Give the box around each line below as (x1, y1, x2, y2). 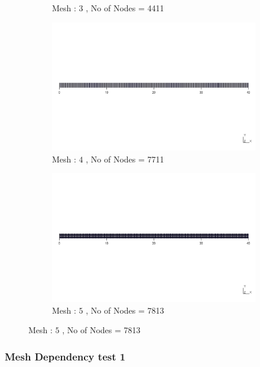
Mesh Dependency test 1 (5, 349, 126, 363)
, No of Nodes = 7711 (86, 152, 164, 165)
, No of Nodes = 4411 (86, 2, 164, 14)
